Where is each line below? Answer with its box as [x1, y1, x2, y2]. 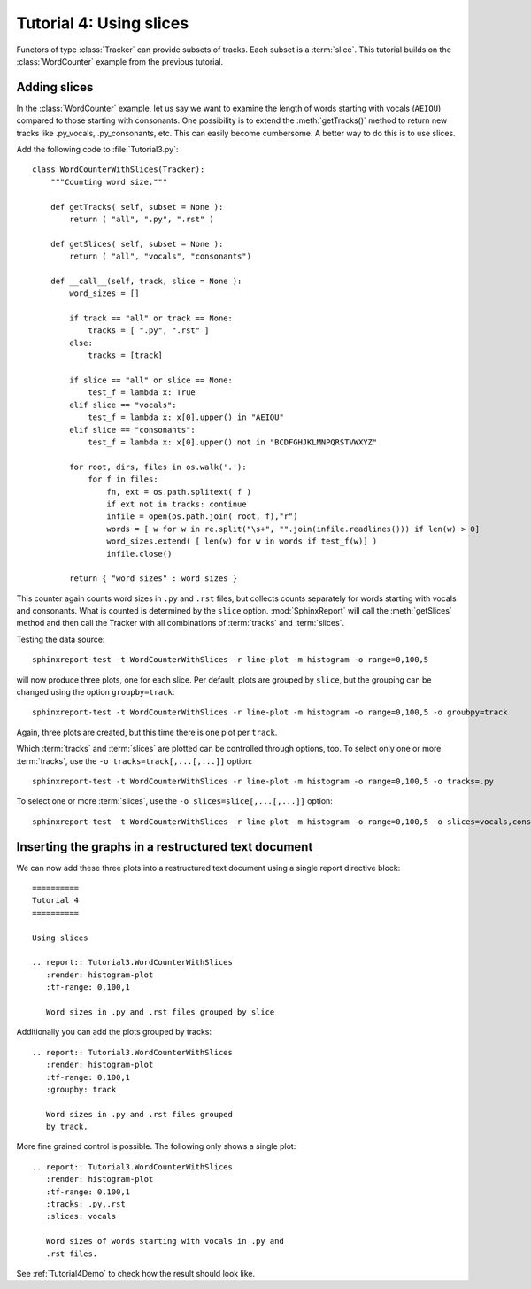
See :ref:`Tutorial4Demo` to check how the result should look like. [16, 1269, 256, 1278]
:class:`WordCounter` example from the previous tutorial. [16, 56, 224, 66]
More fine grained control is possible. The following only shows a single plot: [16, 1141, 296, 1152]
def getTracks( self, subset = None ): [50, 202, 224, 212]
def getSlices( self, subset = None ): [50, 239, 224, 249]
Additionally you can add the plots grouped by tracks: [16, 1027, 212, 1038]
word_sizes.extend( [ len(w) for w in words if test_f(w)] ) [106, 536, 378, 546]
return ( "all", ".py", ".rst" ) [69, 213, 214, 224]
